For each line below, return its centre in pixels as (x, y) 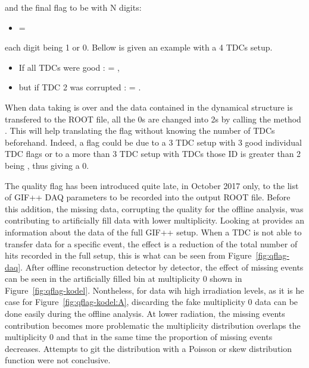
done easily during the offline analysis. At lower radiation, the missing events (145, 314)
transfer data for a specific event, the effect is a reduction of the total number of (151, 243)
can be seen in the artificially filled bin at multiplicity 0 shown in (124, 279)
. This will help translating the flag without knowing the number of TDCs (140, 130)
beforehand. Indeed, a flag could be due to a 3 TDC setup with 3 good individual (153, 142)
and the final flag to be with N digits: (73, 7)
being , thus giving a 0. (47, 165)
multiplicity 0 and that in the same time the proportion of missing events (139, 337)
